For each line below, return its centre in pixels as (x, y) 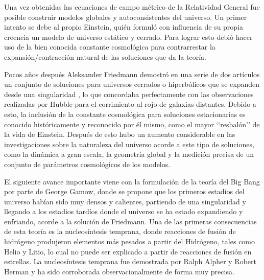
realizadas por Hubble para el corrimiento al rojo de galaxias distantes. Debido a (130, 104)
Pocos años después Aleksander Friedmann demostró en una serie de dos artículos (132, 74)
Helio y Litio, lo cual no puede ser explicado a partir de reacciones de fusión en (128, 251)
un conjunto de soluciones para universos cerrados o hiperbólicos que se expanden (132, 84)
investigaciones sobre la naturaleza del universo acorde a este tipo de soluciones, (129, 144)
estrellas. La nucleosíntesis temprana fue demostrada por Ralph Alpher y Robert (130, 261)
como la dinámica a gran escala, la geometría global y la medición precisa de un (129, 154)
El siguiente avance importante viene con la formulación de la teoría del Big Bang (132, 181)
